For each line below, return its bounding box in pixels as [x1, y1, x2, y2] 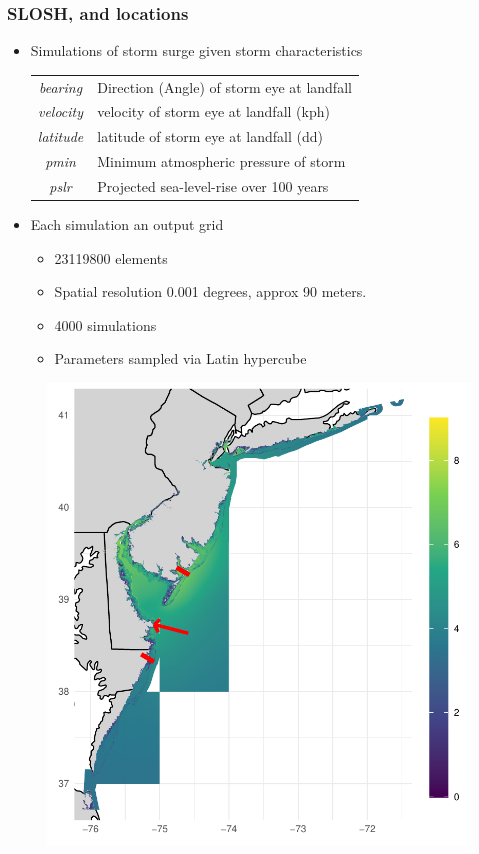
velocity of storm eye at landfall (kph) [97, 101, 330, 122]
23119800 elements [54, 247, 168, 268]
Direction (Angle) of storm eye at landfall [97, 76, 352, 97]
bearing [38, 76, 83, 97]
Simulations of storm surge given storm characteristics [30, 40, 363, 61]
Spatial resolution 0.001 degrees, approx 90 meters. [54, 281, 367, 302]
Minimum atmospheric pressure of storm [97, 151, 346, 172]
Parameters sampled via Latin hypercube [54, 348, 307, 369]
